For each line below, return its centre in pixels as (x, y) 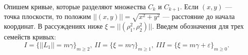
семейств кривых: (30, 37)
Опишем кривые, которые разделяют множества (75, 6)
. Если (189, 6)
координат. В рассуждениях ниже (53, 26)
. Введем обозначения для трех (198, 26)
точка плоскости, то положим (48, 16)
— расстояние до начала (199, 16)
